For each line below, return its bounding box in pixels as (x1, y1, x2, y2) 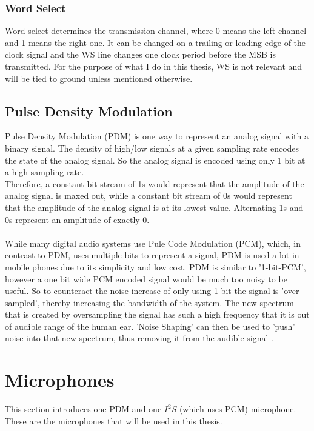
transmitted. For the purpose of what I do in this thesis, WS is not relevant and (5, 60, 302, 72)
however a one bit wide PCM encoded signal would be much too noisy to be (5, 272, 287, 285)
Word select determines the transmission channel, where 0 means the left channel (5, 24, 307, 37)
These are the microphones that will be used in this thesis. (5, 414, 222, 427)
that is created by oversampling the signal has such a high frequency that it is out (5, 308, 310, 321)
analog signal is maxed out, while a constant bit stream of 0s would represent (5, 189, 292, 202)
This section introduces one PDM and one (5, 403, 162, 415)
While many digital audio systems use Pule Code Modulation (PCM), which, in (5, 236, 301, 249)
